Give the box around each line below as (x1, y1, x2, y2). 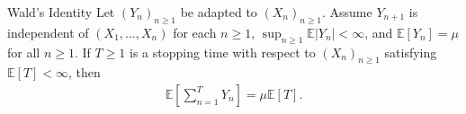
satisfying (384, 42, 437, 61)
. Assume (321, 3, 372, 21)
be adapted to (180, 3, 257, 21)
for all (7, 42, 40, 61)
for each (173, 22, 217, 41)
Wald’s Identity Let (7, 3, 115, 21)
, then (68, 63, 101, 82)
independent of (7, 22, 89, 41)
